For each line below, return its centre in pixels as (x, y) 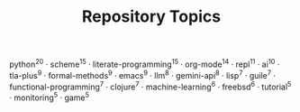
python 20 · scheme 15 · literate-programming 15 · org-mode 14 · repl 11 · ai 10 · (145, 63)
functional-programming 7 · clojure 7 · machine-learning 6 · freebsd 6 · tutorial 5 (150, 86)
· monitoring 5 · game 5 (50, 97)
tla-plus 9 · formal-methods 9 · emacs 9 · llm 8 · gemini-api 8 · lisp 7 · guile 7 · (143, 74)
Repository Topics (151, 17)
